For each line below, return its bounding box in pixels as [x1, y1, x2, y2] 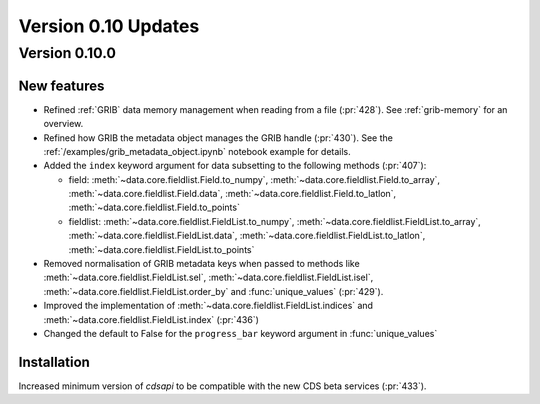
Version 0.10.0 [18, 44, 117, 62]
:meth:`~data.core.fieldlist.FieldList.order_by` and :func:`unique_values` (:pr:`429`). [43, 285, 384, 297]
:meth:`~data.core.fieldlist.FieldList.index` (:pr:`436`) [43, 313, 260, 325]
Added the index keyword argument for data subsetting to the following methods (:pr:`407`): [43, 160, 427, 172]
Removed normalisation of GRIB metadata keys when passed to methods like [43, 258, 360, 270]
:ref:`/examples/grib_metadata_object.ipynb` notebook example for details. [43, 145, 352, 157]
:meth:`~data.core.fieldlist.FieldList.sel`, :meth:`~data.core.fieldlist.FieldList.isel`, [43, 271, 374, 284]
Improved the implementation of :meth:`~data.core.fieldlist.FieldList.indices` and [43, 300, 374, 312]
